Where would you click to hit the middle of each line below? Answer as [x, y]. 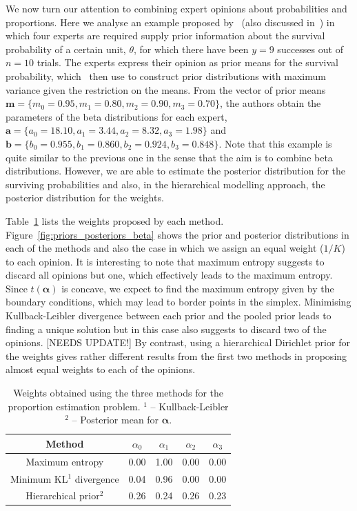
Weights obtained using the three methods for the [119, 393]
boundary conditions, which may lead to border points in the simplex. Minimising [178, 302]
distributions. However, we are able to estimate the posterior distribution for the [175, 171]
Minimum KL [39, 478]
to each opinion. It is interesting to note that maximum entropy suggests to [165, 261]
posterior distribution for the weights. [85, 198]
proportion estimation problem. [74, 406]
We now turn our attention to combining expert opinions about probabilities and [176, 8]
